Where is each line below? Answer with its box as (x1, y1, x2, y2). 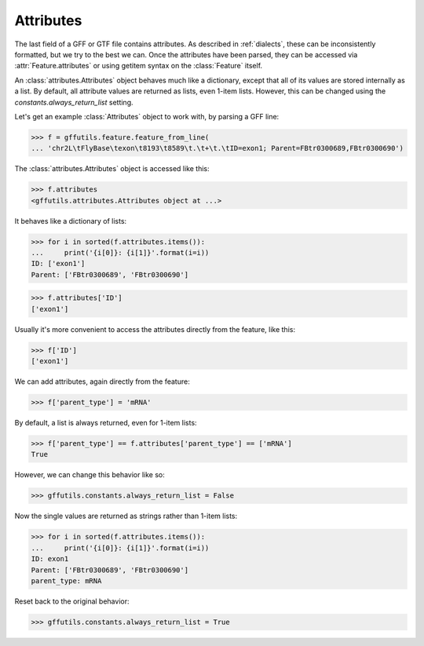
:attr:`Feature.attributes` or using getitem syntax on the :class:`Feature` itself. (14, 61, 263, 71)
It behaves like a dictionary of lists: (14, 216, 127, 225)
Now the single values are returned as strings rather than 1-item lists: (14, 511, 238, 521)
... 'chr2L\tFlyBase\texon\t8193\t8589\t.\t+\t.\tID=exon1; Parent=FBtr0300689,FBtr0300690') (31, 144, 404, 153)
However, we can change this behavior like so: (14, 470, 165, 480)
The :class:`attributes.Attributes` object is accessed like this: (14, 164, 210, 173)
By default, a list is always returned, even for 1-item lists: (14, 418, 197, 428)
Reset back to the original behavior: (14, 597, 130, 606)
